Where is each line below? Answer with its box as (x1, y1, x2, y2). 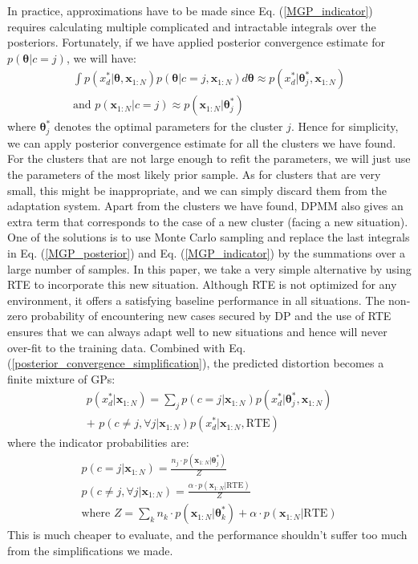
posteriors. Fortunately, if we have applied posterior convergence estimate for (7, 34, 385, 51)
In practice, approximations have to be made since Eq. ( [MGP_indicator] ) (7, 2, 373, 18)
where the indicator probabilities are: (7, 434, 189, 451)
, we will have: (66, 49, 136, 66)
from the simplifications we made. (7, 542, 173, 559)
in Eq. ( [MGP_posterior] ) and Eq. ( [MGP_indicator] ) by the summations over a (7, 245, 406, 262)
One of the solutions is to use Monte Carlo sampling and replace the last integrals (7, 229, 410, 245)
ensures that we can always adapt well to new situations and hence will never (7, 323, 388, 340)
